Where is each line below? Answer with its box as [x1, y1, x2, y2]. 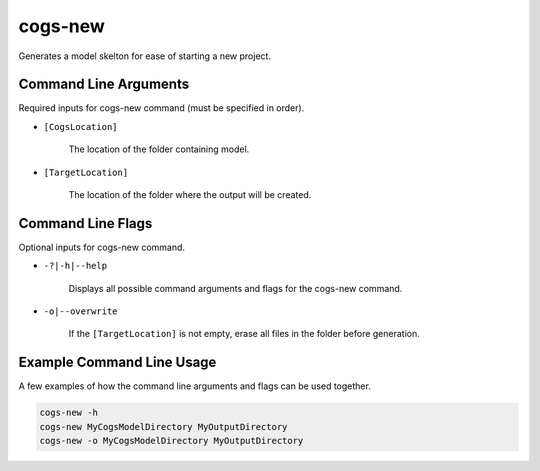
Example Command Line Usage [18, 354, 217, 371]
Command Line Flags [18, 215, 153, 232]
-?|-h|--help [43, 260, 108, 272]
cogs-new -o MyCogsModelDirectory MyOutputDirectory [39, 435, 304, 447]
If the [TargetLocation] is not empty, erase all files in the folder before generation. [68, 328, 420, 340]
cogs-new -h [39, 407, 99, 419]
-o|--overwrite [43, 306, 119, 317]
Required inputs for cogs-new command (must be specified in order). [18, 102, 305, 114]
